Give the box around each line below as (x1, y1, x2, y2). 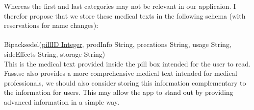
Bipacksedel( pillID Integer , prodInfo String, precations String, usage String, (4, 39, 231, 49)
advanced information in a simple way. (4, 96, 120, 107)
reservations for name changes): (4, 20, 99, 30)
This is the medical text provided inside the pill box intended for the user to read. (4, 58, 251, 68)
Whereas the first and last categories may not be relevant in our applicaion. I (4, 1, 236, 11)
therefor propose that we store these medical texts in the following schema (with (4, 10, 246, 21)
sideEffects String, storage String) (4, 48, 105, 59)
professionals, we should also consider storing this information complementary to (4, 77, 246, 88)
